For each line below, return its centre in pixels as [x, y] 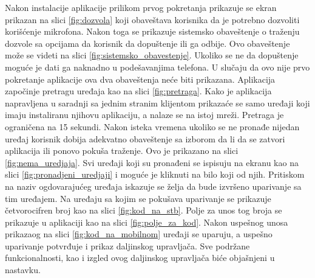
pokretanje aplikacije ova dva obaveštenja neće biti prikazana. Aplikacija [140, 79]
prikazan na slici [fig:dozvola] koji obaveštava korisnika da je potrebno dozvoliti [152, 19]
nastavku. [23, 270]
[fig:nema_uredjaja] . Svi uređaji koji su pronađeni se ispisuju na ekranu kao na [152, 162]
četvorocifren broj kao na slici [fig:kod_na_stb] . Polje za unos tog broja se [144, 210]
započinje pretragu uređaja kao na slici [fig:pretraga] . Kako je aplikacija [138, 91]
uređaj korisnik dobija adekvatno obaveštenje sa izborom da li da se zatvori [145, 138]
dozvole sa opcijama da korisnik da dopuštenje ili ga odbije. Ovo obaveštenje [147, 43]
